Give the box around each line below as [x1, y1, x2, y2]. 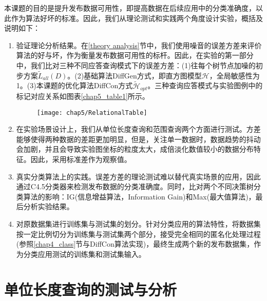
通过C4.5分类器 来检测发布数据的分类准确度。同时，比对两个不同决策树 [16, 181, 254, 192]
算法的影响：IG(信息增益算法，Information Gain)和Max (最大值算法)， [23, 191, 256, 202]
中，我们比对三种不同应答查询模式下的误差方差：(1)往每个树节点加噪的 [16, 59, 256, 70]
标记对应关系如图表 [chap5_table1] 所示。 [16, 91, 149, 102]
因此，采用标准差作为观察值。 [30, 154, 131, 165]
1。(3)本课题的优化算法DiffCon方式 [16, 80, 133, 91]
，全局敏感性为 [209, 70, 260, 81]
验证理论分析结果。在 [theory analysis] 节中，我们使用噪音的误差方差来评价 [16, 39, 262, 50]
